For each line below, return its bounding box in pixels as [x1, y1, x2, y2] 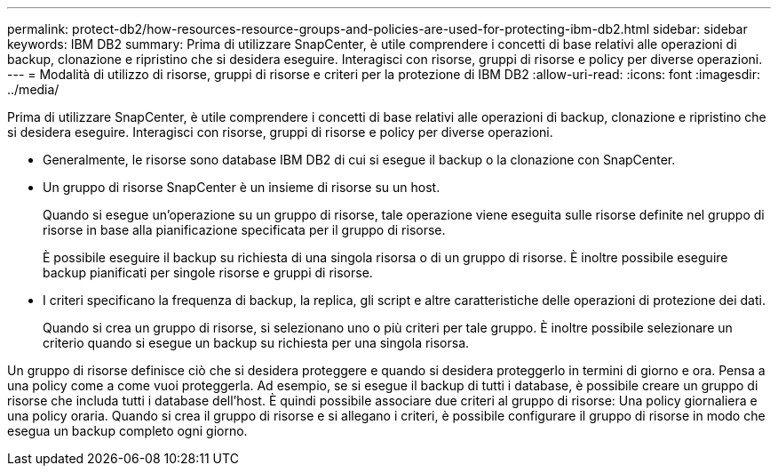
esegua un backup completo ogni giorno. [7, 423, 248, 438]
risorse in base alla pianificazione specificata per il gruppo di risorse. [43, 222, 446, 237]
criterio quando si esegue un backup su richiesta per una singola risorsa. [43, 335, 470, 350]
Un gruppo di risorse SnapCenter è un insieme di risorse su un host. [43, 180, 441, 195]
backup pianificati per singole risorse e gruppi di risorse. [43, 265, 373, 280]
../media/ [7, 82, 60, 97]
